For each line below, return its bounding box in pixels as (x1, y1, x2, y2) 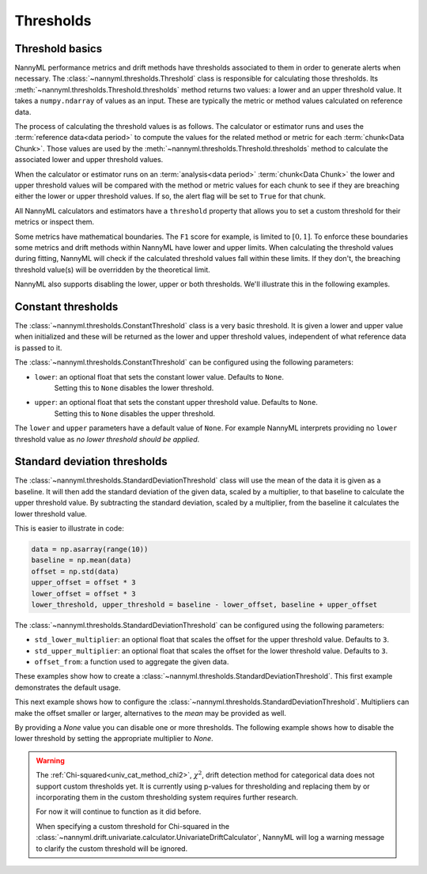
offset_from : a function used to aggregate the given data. (34, 657, 229, 667)
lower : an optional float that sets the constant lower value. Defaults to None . (34, 372, 285, 381)
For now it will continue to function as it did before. (36, 807, 202, 816)
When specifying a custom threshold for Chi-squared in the (36, 821, 229, 830)
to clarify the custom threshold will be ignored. (36, 843, 188, 853)
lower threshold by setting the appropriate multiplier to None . (14, 734, 213, 743)
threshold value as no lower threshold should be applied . (14, 434, 200, 444)
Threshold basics (14, 42, 103, 55)
